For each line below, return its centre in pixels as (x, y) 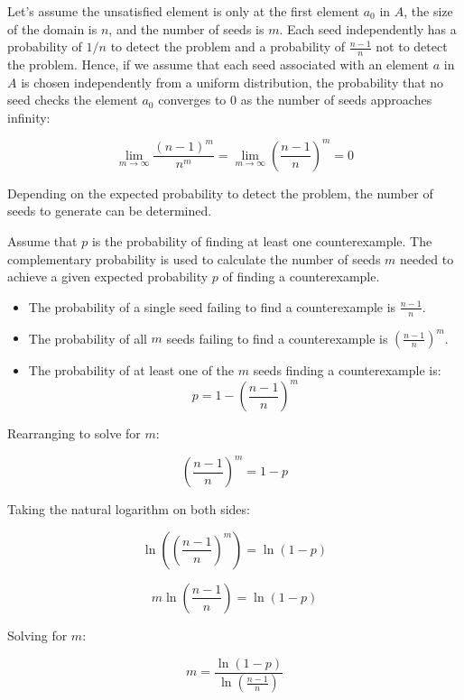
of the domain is (52, 28)
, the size (428, 11)
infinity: (29, 117)
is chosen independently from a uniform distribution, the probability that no (232, 82)
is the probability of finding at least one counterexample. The (262, 241)
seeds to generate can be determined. (110, 211)
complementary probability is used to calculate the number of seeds (194, 258)
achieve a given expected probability (108, 276)
